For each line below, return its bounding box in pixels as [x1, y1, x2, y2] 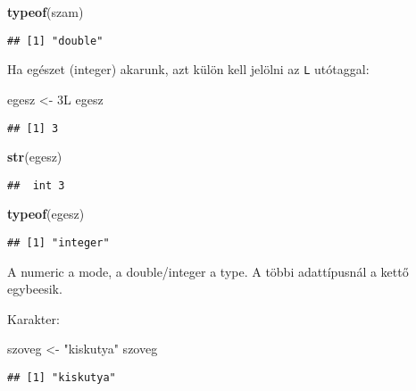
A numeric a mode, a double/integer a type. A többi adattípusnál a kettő [7, 262, 409, 280]
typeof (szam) [7, 3, 84, 21]
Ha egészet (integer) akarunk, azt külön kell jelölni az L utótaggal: [7, 60, 370, 79]
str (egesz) [7, 147, 62, 166]
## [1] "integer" [7, 237, 110, 249]
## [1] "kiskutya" [7, 371, 116, 385]
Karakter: [7, 309, 60, 328]
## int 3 [7, 179, 65, 192]
